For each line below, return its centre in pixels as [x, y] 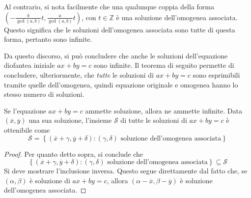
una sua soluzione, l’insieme [70, 120]
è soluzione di [50, 180]
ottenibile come [27, 129]
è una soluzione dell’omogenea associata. [177, 17]
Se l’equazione [25, 110]
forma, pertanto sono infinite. [48, 39]
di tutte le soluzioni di [154, 120]
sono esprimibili [216, 74]
